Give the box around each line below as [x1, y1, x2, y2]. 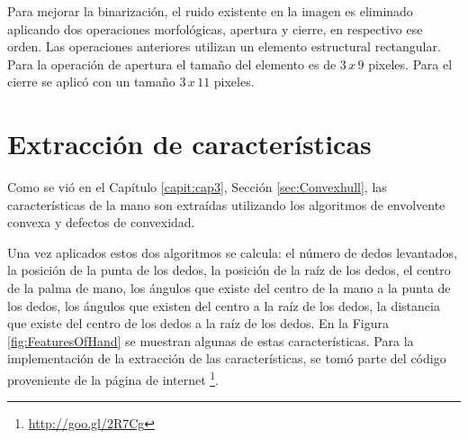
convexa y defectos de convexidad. [7, 213, 195, 232]
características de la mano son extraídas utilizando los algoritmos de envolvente [7, 195, 445, 214]
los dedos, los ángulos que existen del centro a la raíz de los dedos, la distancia [7, 296, 440, 315]
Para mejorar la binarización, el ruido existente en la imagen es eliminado [7, 2, 413, 20]
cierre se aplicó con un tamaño [7, 72, 175, 91]
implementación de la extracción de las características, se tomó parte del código [7, 349, 446, 368]
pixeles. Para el [368, 54, 453, 73]
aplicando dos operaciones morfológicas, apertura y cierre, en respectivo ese [7, 19, 423, 38]
